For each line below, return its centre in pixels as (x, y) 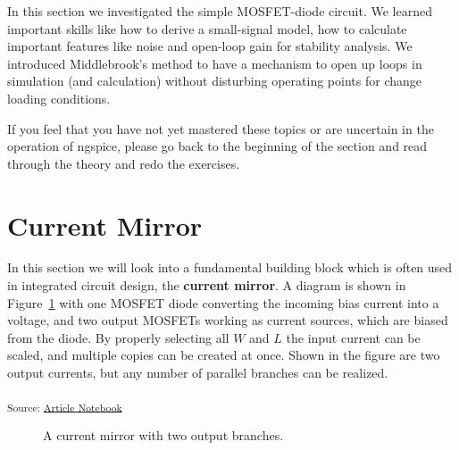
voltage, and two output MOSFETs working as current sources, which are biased (228, 320)
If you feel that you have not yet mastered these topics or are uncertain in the (221, 128)
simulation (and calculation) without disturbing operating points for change (214, 81)
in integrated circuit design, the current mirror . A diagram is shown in (207, 285)
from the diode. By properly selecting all (118, 337)
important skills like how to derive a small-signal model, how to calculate (207, 28)
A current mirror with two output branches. (163, 434)
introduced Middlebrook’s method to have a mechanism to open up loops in (215, 63)
